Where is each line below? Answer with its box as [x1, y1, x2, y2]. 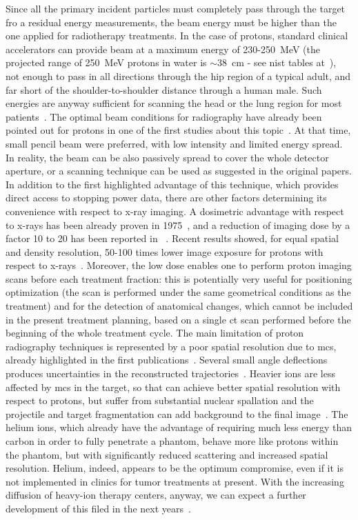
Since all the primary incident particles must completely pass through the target [6, 1, 346, 15]
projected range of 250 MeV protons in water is [6, 55, 207, 70]
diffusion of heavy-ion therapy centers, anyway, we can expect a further [6, 488, 306, 502]
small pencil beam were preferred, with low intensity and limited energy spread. [6, 136, 343, 150]
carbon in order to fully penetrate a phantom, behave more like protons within [6, 434, 339, 448]
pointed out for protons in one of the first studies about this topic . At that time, [6, 123, 351, 137]
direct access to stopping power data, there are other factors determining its [6, 190, 327, 205]
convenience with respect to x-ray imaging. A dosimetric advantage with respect [6, 203, 344, 218]
